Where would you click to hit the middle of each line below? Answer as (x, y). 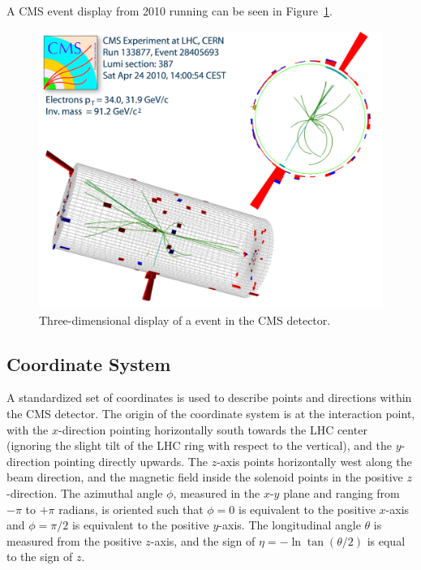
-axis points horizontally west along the (314, 461)
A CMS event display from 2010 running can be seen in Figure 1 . (170, 11)
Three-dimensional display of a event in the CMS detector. (185, 320)
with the (28, 429)
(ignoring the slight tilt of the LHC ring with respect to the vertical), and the (199, 445)
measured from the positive (74, 540)
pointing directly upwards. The (131, 461)
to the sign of (40, 557)
